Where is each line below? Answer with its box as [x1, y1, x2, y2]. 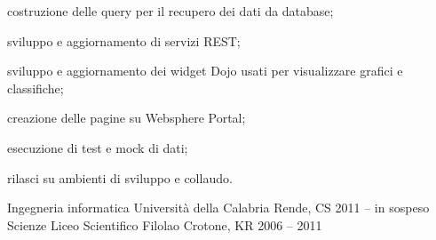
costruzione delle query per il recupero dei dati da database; [7, 2, 334, 20]
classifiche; [7, 78, 64, 97]
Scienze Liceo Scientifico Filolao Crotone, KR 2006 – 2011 [7, 215, 322, 234]
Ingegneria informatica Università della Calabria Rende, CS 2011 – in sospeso [7, 198, 430, 217]
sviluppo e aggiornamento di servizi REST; [7, 31, 241, 50]
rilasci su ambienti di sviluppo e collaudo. [7, 168, 233, 187]
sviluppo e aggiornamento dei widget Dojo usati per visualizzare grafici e [7, 61, 403, 80]
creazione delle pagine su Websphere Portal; [7, 108, 246, 127]
